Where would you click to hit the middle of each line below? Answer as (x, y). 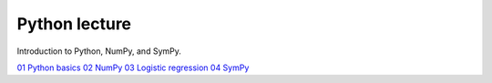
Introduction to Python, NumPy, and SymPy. (99, 51)
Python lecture (74, 24)
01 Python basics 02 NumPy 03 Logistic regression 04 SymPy (133, 67)
